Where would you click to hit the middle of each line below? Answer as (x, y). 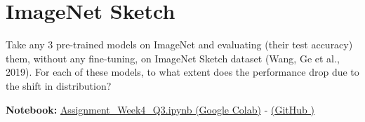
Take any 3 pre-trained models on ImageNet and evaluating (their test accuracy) (179, 45)
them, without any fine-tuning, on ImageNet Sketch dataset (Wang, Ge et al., (173, 58)
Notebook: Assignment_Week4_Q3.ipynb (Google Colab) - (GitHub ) (160, 109)
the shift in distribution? (59, 85)
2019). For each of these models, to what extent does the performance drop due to (182, 72)
